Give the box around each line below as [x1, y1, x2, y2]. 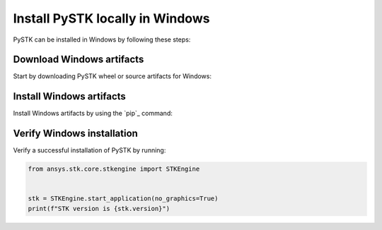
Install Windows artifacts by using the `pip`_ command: [13, 109, 173, 118]
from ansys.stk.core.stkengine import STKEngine [28, 165, 200, 173]
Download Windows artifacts [13, 54, 144, 66]
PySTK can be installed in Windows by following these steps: [13, 35, 191, 44]
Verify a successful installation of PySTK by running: [13, 146, 166, 155]
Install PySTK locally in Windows [13, 11, 210, 26]
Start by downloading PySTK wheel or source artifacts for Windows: [13, 72, 212, 80]
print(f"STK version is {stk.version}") [28, 205, 170, 212]
